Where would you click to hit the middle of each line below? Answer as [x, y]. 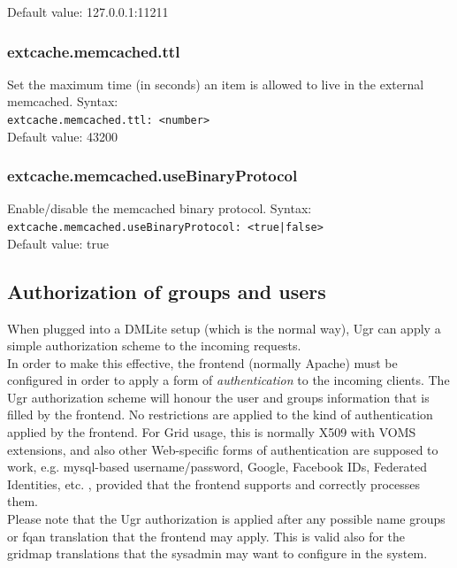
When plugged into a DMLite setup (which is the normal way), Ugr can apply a [224, 328]
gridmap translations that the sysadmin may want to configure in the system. [217, 553]
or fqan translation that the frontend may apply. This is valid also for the [206, 536]
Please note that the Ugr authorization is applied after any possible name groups [226, 519]
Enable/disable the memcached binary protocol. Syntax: [160, 208]
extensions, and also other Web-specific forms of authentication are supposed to [223, 449]
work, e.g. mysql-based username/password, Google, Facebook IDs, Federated [217, 467]
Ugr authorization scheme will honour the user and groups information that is [218, 397]
